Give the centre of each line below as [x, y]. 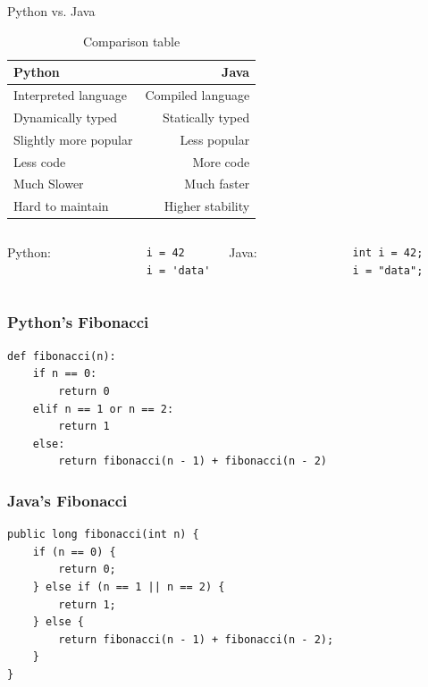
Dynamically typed [66, 117]
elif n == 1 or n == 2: [103, 409]
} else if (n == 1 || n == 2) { [129, 586]
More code [221, 161]
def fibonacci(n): [62, 356]
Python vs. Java [51, 11]
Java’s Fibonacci [67, 500]
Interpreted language [70, 95]
